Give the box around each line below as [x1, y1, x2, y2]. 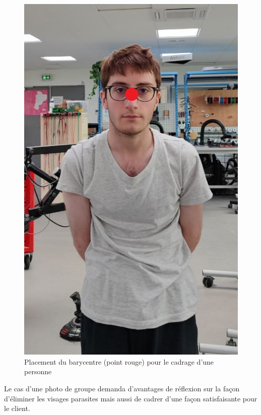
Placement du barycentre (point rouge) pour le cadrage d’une [24, 356, 214, 367]
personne [24, 366, 52, 377]
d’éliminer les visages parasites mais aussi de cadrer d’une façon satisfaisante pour [4, 393, 257, 403]
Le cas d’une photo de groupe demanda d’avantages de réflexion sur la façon [4, 383, 240, 393]
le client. [4, 403, 30, 413]
